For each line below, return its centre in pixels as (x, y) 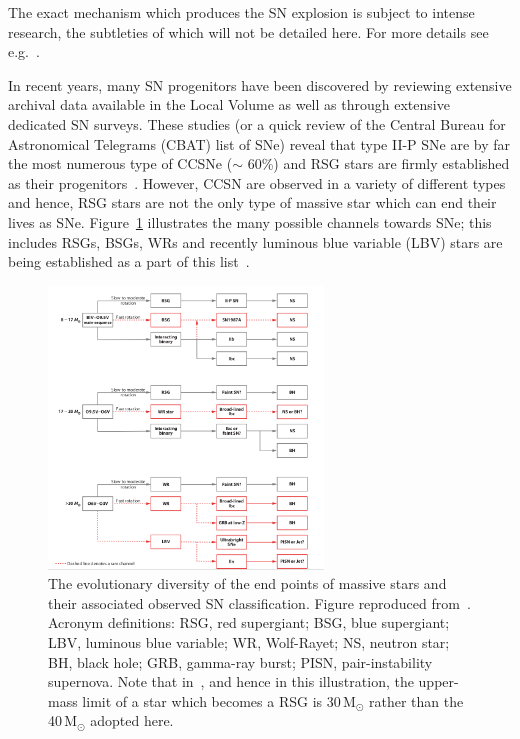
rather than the (416, 700)
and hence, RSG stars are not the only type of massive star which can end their (252, 202)
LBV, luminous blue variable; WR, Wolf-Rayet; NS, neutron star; (249, 641)
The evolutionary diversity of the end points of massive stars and (247, 583)
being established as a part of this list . (129, 261)
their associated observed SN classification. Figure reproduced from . (259, 602)
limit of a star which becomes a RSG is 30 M (219, 700)
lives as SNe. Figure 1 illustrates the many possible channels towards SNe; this (250, 221)
